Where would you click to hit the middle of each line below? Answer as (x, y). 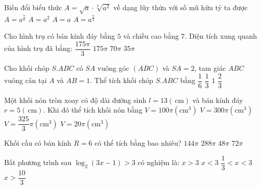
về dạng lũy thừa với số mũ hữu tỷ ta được (180, 7)
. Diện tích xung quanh (221, 36)
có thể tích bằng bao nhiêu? (138, 143)
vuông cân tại (25, 80)
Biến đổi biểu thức (33, 7)
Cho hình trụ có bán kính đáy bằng (60, 36)
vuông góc (113, 68)
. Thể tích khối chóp (122, 80)
